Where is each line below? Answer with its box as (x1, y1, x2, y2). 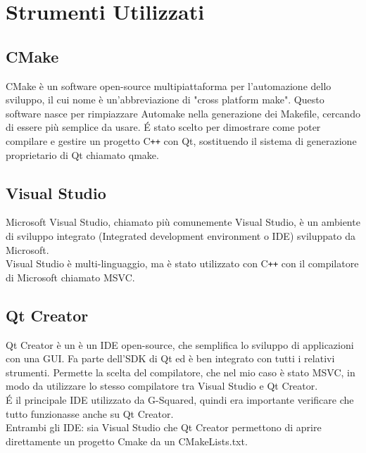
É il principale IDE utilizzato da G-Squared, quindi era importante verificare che (6, 393, 354, 407)
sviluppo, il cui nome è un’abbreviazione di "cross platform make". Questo (6, 92, 324, 107)
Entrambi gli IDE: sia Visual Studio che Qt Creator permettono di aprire (6, 420, 322, 435)
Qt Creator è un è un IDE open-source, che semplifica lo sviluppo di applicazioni (6, 337, 354, 352)
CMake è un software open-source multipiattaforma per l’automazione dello (6, 78, 332, 93)
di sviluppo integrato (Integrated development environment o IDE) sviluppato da (6, 229, 355, 243)
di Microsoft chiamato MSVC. (6, 269, 135, 284)
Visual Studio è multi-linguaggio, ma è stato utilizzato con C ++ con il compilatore (6, 256, 359, 271)
